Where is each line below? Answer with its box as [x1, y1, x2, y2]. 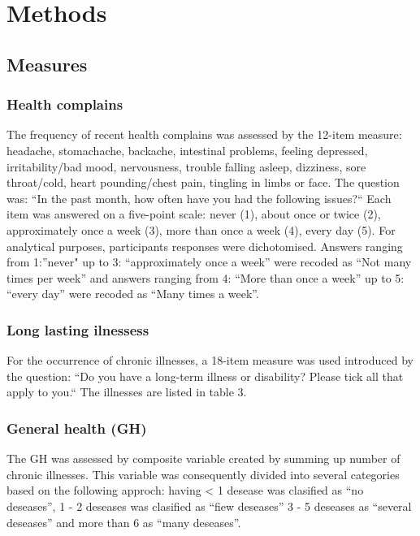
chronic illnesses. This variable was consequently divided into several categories [6, 465, 400, 482]
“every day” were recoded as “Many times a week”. [6, 285, 259, 302]
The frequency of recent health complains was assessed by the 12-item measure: [6, 126, 402, 143]
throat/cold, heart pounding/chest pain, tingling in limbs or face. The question [6, 174, 400, 191]
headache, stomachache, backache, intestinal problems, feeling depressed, [6, 141, 368, 158]
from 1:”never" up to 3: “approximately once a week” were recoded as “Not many [6, 253, 412, 270]
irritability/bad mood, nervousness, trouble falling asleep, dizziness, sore [6, 158, 366, 175]
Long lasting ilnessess [6, 319, 149, 339]
